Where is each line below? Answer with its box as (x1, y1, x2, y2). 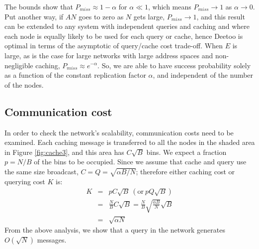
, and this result (196, 11, 245, 21)
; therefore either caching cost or (136, 166, 235, 176)
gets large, (133, 11, 165, 21)
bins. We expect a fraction (146, 146, 227, 157)
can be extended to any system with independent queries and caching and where (4, 21, 250, 31)
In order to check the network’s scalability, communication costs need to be (4, 127, 234, 137)
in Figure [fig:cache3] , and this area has (4, 146, 124, 157)
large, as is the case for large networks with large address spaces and (4, 50, 213, 60)
